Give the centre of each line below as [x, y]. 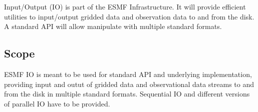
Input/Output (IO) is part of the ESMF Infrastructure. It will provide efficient [125, 6]
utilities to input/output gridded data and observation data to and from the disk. [129, 16]
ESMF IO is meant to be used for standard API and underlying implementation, [128, 74]
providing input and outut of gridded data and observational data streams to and [129, 84]
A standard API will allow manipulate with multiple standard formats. [113, 26]
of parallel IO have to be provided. [57, 103]
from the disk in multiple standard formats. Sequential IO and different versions [127, 94]
